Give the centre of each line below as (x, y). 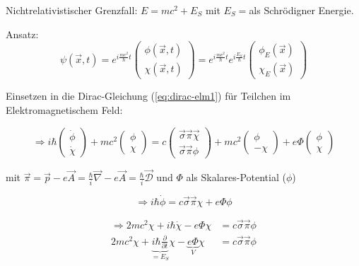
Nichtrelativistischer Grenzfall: (72, 10)
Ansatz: (22, 34)
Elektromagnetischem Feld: (64, 109)
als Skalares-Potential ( (236, 177)
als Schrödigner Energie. (301, 10)
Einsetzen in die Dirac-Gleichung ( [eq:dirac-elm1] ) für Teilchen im (148, 96)
